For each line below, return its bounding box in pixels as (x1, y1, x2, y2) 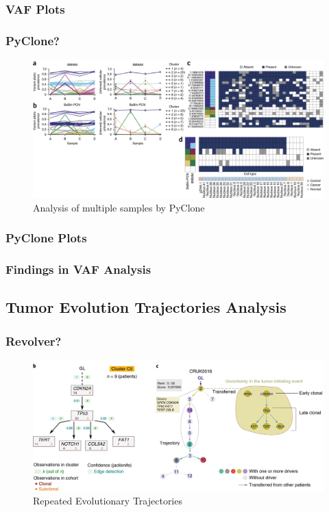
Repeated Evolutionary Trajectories (33, 494, 182, 508)
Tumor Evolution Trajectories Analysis (5, 296, 287, 318)
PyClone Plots (5, 229, 87, 246)
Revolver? (5, 332, 62, 349)
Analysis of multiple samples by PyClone (33, 200, 205, 214)
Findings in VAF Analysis (5, 261, 151, 278)
